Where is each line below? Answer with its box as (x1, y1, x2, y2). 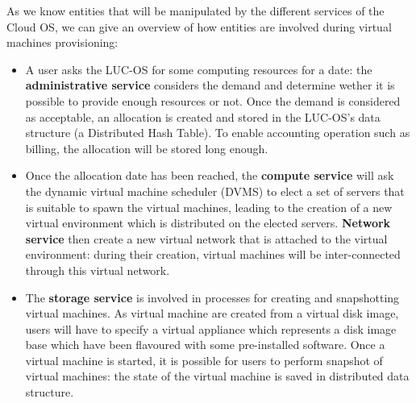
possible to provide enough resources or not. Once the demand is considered (25, 92, 401, 109)
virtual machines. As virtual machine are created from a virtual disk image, (25, 305, 399, 322)
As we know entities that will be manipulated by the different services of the (6, 2, 385, 19)
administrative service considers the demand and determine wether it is (25, 77, 395, 93)
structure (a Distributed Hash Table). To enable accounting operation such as (25, 124, 410, 141)
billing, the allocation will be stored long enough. (25, 139, 268, 156)
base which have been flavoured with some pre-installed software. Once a (25, 336, 385, 353)
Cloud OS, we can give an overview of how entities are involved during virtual (6, 18, 392, 35)
